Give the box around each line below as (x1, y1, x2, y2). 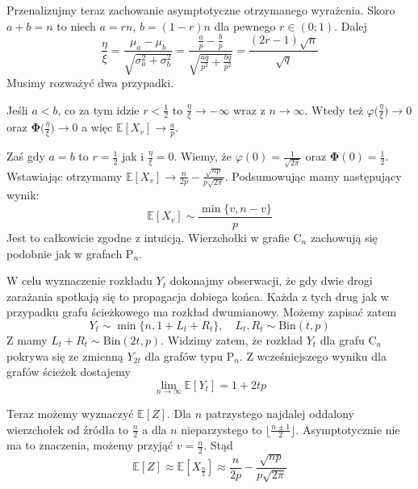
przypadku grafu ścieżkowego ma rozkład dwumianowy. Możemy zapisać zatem (6, 303, 397, 320)
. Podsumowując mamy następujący (224, 167, 402, 184)
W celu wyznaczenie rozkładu (6, 272, 153, 289)
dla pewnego (214, 17, 276, 34)
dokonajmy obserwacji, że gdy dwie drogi (169, 272, 373, 289)
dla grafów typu (144, 347, 223, 364)
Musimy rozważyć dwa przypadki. (6, 73, 174, 90)
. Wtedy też (304, 101, 363, 118)
